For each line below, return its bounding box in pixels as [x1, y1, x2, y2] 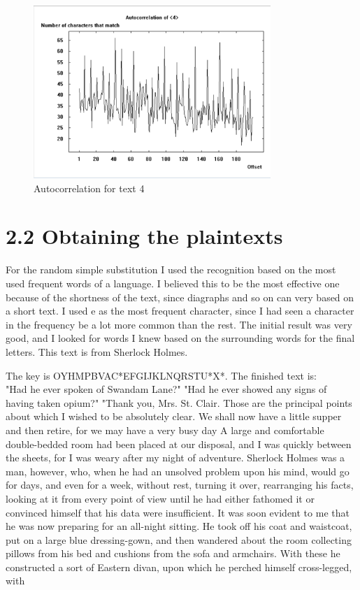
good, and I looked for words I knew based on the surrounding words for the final [6, 331, 355, 345]
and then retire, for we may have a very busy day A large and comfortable [6, 422, 324, 437]
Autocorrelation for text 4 [34, 180, 145, 195]
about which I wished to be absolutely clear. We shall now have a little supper [6, 409, 342, 424]
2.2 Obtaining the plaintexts [6, 222, 283, 250]
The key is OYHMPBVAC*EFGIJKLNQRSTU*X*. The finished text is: [6, 368, 317, 382]
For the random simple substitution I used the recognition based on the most [6, 262, 336, 277]
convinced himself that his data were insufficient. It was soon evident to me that [6, 505, 350, 519]
